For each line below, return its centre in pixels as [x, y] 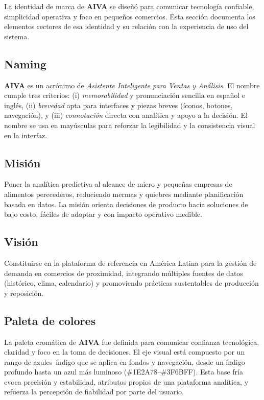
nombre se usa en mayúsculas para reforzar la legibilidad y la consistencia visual [130, 125]
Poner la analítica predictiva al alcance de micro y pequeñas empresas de [118, 184]
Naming [25, 64]
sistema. [17, 36]
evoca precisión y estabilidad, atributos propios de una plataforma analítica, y [126, 381]
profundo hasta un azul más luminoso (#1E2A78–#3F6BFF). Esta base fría [124, 372]
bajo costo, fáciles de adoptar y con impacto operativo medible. [103, 214]
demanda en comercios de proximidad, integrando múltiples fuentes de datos [124, 273]
